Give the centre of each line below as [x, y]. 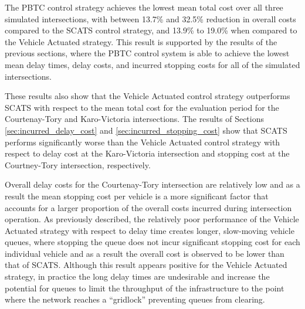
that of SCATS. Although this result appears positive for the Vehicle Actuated [146, 265]
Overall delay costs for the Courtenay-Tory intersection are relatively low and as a [152, 184]
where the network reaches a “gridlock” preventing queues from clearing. [135, 299]
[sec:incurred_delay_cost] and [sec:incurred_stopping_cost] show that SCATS [146, 130]
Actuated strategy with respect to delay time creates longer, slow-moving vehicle [150, 230]
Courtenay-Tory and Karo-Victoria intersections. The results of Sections [135, 119]
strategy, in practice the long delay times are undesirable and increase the [137, 276]
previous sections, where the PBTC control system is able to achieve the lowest [147, 53]
